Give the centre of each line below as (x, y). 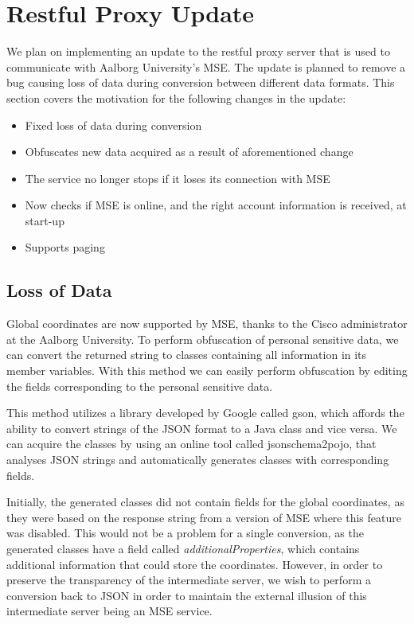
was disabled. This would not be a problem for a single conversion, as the (185, 533)
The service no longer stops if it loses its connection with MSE (178, 178)
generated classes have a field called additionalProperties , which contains (183, 548)
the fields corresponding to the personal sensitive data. (140, 386)
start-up (45, 220)
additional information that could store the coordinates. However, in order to (195, 564)
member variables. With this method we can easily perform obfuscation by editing (207, 370)
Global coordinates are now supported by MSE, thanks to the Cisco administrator (207, 324)
